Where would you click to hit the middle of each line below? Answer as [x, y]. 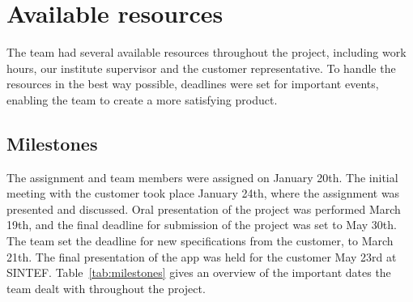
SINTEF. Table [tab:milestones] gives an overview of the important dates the [199, 272]
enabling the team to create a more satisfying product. [142, 99]
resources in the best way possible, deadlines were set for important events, [193, 84]
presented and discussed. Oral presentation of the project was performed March [204, 208]
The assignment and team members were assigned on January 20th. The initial [202, 177]
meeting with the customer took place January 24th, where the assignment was [203, 193]
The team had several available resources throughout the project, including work [206, 52]
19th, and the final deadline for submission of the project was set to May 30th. [202, 225]
